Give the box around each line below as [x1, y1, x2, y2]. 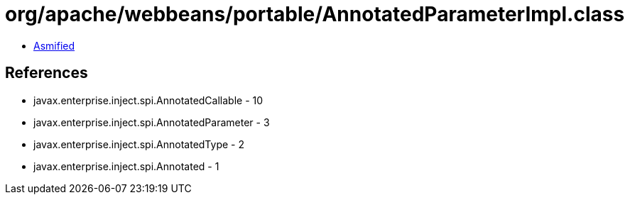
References [5, 64, 88, 82]
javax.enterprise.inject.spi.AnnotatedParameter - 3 [33, 116, 270, 128]
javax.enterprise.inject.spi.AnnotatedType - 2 [33, 138, 244, 150]
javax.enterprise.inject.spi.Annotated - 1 [33, 160, 219, 172]
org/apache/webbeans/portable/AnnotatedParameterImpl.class [5, 2, 625, 26]
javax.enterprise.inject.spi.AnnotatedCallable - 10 [33, 94, 264, 106]
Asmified [33, 39, 75, 52]
